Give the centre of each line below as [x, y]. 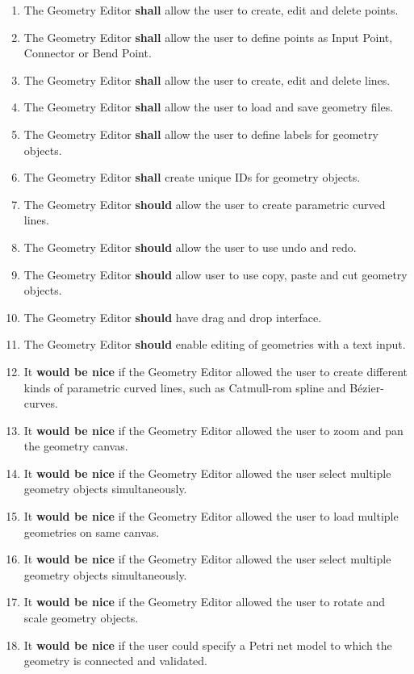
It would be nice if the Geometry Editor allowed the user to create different [215, 371]
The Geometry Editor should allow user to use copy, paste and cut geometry [215, 274]
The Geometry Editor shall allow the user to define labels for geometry [201, 134]
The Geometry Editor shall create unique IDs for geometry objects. [192, 177]
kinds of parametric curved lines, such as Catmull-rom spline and [185, 387]
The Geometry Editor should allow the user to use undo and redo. [190, 247]
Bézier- [367, 387]
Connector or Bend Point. [88, 53]
